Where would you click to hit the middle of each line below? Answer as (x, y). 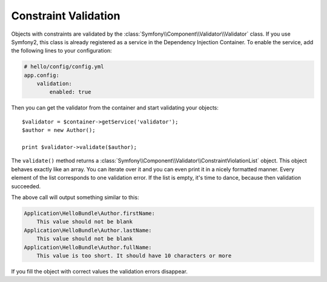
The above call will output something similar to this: (75, 197)
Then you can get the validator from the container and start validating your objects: (115, 108)
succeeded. (26, 186)
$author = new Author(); (59, 130)
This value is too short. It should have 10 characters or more (134, 255)
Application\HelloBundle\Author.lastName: (88, 230)
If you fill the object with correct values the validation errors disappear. (99, 271)
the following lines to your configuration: (61, 51)
